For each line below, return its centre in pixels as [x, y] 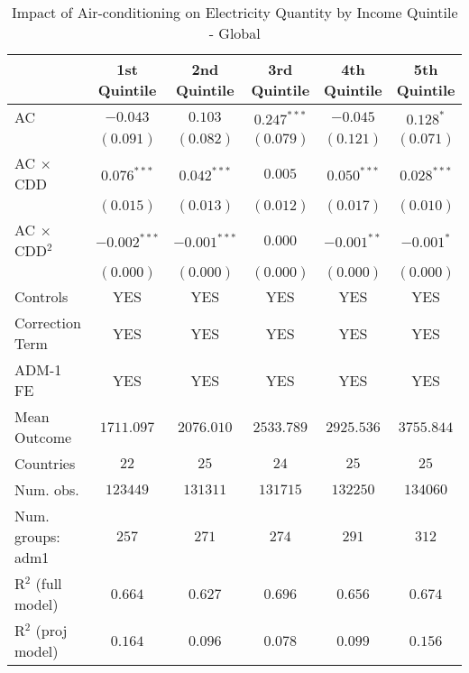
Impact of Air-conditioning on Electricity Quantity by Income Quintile [234, 12]
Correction [48, 323]
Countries [45, 463]
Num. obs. [47, 489]
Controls [41, 296]
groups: [37, 536]
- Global [234, 33]
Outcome [43, 437]
